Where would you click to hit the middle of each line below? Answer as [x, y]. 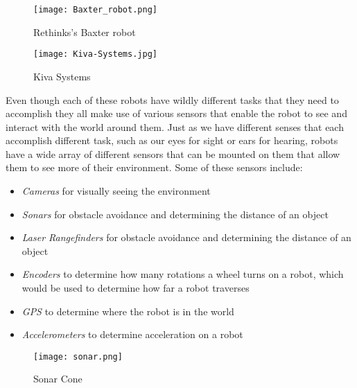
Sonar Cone [58, 379]
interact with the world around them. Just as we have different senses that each [175, 126]
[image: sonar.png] [78, 356]
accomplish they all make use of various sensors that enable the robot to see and [176, 113]
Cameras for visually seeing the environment [116, 191]
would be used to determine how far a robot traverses [136, 288]
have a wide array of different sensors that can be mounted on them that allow [173, 153]
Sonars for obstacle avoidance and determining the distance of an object [175, 214]
